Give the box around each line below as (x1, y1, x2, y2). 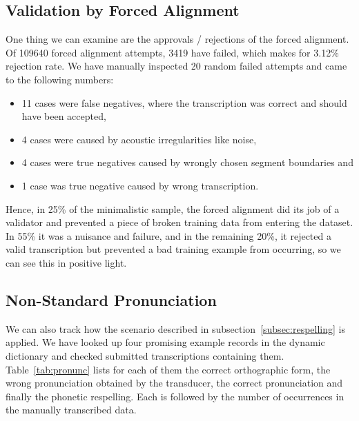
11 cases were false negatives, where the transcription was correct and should (21, 95, 347, 110)
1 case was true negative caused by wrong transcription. (21, 178, 259, 192)
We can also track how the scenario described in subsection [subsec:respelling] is (6, 321, 345, 336)
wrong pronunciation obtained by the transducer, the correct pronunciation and (6, 376, 343, 390)
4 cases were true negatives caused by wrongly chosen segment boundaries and (21, 155, 353, 170)
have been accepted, (21, 109, 106, 123)
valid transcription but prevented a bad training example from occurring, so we (6, 242, 341, 256)
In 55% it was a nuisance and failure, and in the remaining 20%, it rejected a (6, 228, 331, 243)
